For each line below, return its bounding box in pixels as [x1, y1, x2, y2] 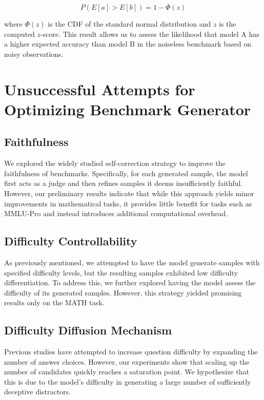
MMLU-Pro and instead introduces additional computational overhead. [4, 208, 228, 219]
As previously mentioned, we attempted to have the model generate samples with [4, 257, 260, 267]
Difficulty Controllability [4, 233, 137, 249]
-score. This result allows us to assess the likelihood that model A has [40, 28, 259, 39]
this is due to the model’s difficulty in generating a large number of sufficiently [4, 376, 251, 387]
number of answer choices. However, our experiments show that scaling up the [4, 356, 250, 367]
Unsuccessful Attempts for [4, 78, 195, 99]
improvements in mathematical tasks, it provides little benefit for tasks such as [4, 198, 252, 208]
